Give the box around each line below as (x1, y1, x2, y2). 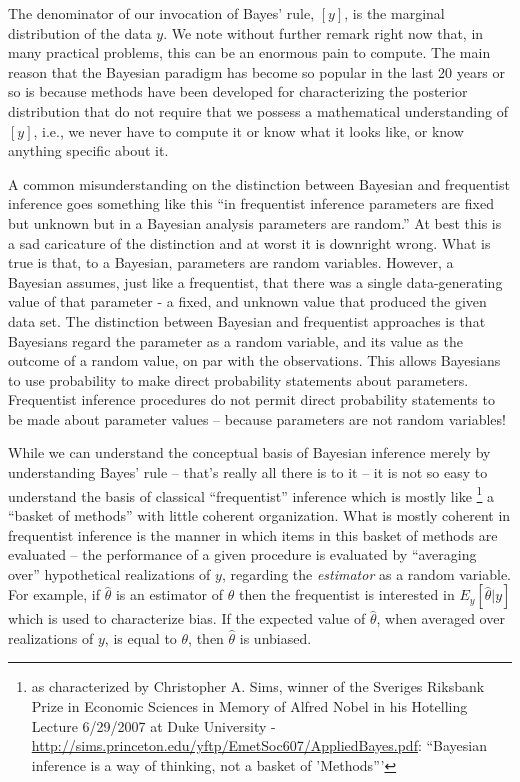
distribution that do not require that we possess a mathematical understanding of (8, 100, 508, 121)
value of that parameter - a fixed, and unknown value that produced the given (8, 291, 487, 312)
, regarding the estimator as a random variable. (221, 563, 511, 584)
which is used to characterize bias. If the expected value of (8, 608, 366, 629)
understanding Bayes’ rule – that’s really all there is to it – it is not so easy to (8, 462, 488, 483)
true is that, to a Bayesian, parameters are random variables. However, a (8, 252, 454, 273)
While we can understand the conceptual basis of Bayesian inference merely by (8, 442, 491, 463)
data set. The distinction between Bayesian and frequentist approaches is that (8, 310, 486, 331)
